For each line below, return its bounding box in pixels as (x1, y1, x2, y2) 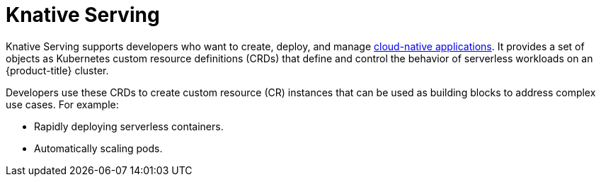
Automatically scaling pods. (34, 142, 163, 154)
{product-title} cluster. (6, 64, 109, 76)
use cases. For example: (6, 98, 119, 110)
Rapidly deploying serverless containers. (34, 120, 224, 132)
